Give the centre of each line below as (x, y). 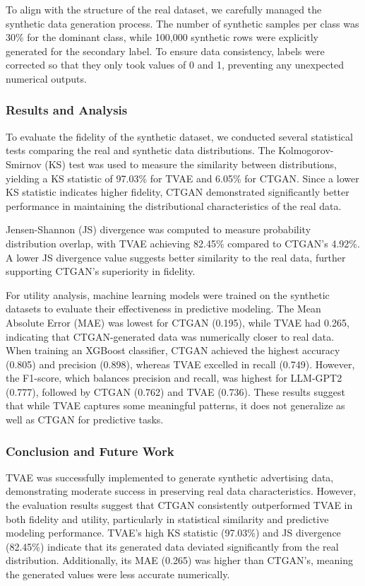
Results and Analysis (67, 110)
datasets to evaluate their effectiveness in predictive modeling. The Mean (163, 309)
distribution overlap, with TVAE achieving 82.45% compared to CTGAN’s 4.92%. (183, 243)
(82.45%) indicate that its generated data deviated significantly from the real (172, 546)
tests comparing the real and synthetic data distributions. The (140, 150)
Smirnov (24, 164)
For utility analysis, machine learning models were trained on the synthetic (168, 294)
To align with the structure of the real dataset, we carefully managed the (164, 9)
